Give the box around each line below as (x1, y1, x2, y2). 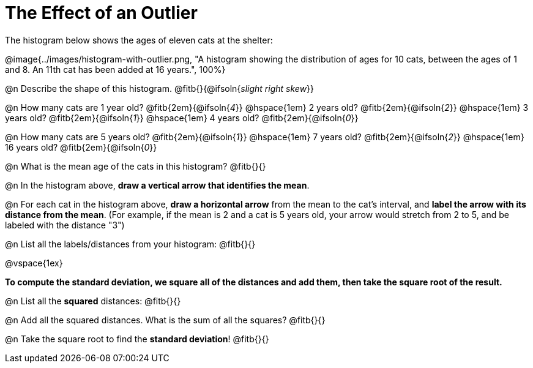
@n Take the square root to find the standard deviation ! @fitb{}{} (5, 333, 269, 344)
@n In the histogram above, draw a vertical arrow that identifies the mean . (5, 179, 310, 190)
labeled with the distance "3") (5, 219, 125, 230)
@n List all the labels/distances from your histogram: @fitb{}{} (5, 238, 256, 249)
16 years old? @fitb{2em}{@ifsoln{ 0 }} (5, 141, 157, 152)
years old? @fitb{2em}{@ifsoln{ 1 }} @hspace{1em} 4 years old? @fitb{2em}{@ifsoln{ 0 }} (5, 112, 359, 123)
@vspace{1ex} (5, 257, 63, 268)
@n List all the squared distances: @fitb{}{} (5, 295, 181, 306)
